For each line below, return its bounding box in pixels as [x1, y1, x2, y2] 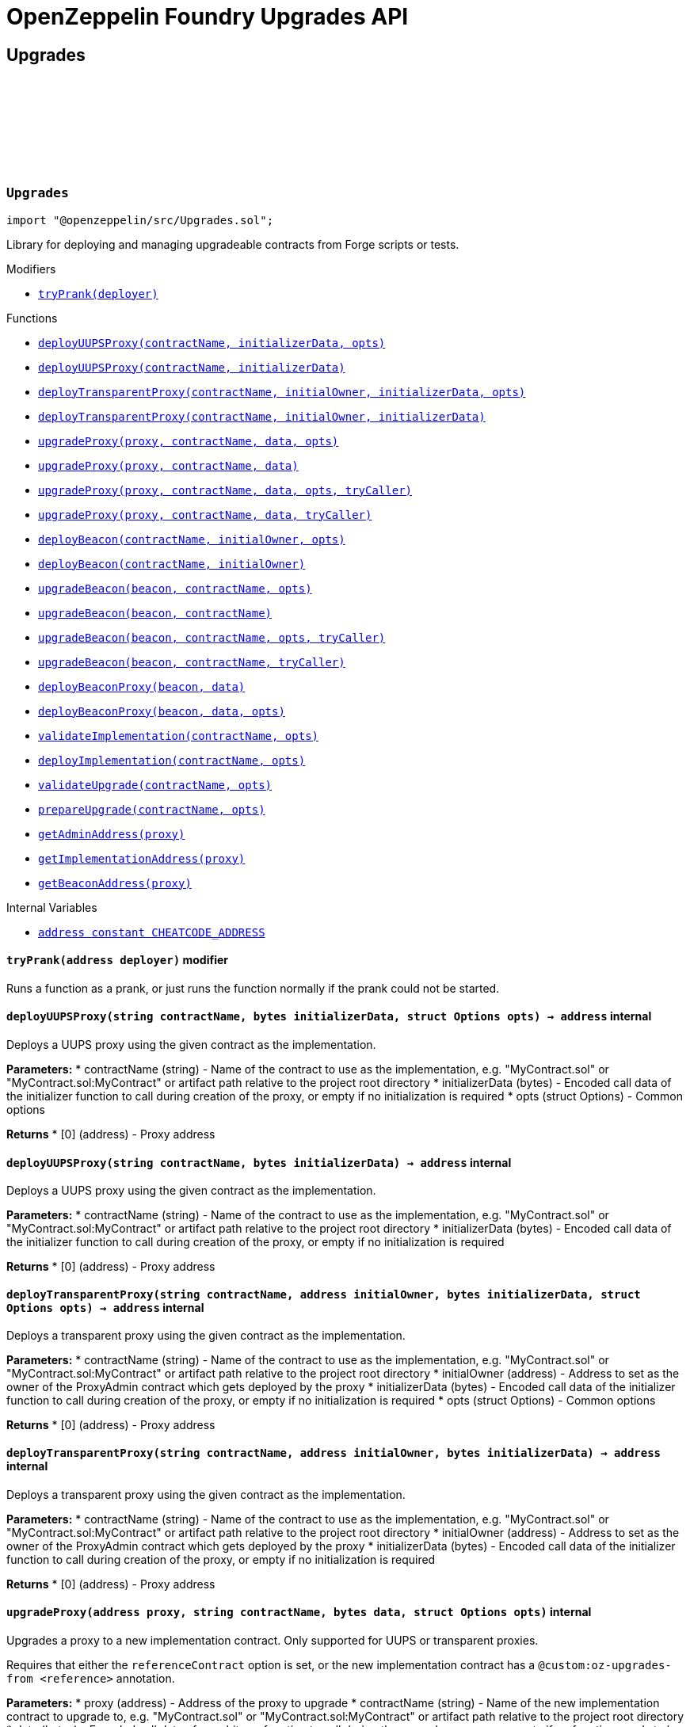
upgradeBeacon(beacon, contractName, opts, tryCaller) [38, 631, 386, 644]
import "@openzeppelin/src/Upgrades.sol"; [6, 213, 274, 227]
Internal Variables [6, 900, 97, 914]
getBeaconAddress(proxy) [38, 876, 192, 890]
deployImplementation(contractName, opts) [38, 753, 306, 767]
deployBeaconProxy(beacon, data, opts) [38, 704, 285, 718]
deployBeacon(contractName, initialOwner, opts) [38, 532, 345, 546]
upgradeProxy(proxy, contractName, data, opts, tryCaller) [38, 483, 413, 497]
